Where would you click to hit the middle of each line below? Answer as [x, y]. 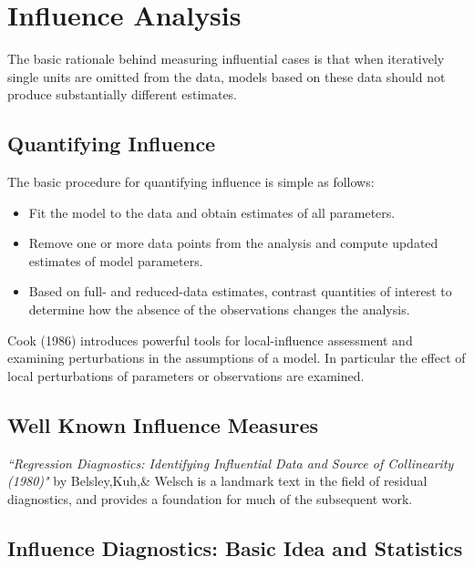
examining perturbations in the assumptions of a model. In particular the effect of [237, 358]
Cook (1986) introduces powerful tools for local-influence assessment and [210, 340]
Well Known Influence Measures [163, 424]
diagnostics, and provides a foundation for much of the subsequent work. [210, 498]
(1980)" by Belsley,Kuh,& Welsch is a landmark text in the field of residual [217, 481]
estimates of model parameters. [116, 260]
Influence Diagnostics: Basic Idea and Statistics [235, 547]
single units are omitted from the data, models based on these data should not [227, 76]
